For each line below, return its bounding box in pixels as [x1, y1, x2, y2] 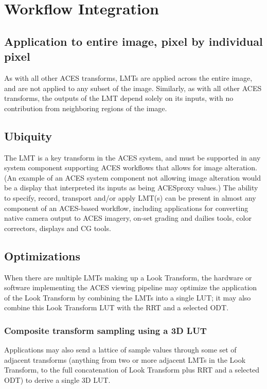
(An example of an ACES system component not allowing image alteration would [4, 172, 261, 183]
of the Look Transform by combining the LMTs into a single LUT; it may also [4, 292, 251, 303]
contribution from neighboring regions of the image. [4, 102, 167, 113]
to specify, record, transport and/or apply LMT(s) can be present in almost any [4, 192, 256, 203]
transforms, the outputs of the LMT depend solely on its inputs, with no [4, 93, 234, 103]
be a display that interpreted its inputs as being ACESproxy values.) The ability [4, 182, 258, 193]
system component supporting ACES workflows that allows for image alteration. [4, 162, 257, 173]
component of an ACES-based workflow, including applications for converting [4, 202, 248, 213]
